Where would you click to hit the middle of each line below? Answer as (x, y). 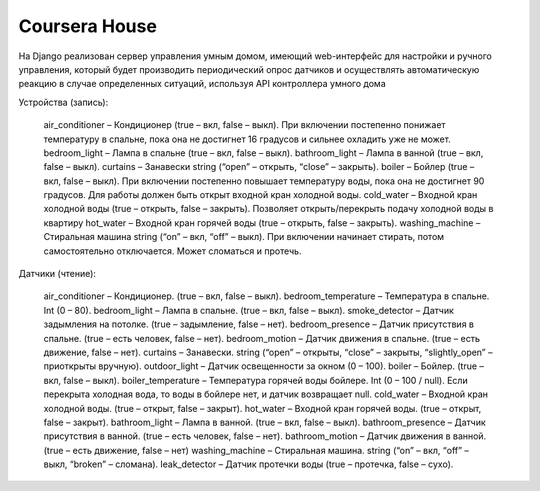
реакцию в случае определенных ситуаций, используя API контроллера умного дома (202, 84)
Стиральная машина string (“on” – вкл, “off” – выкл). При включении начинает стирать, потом (244, 237)
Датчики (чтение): (57, 274)
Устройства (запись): (63, 102)
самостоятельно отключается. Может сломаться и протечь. (172, 251)
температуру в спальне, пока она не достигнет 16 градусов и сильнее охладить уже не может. (247, 139)
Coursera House (87, 26)
